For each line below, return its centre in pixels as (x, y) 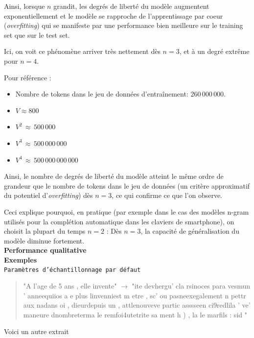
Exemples (21, 259)
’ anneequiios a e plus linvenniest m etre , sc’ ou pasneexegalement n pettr (135, 295)
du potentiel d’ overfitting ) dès (48, 195)
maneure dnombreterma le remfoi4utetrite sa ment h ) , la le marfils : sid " (135, 314)
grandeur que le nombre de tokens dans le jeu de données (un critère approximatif (127, 185)
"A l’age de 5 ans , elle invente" (70, 286)
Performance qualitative (45, 250)
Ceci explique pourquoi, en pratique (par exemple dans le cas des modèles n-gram (127, 211)
